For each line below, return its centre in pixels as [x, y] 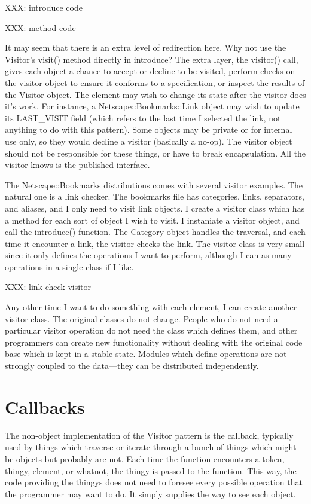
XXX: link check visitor [48, 287]
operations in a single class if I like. [69, 266]
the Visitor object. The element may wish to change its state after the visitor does [155, 94]
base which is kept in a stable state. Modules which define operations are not [146, 354]
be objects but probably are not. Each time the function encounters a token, [145, 458]
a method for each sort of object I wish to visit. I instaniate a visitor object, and [152, 220]
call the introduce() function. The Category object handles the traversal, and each [155, 232]
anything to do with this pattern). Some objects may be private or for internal [149, 129]
